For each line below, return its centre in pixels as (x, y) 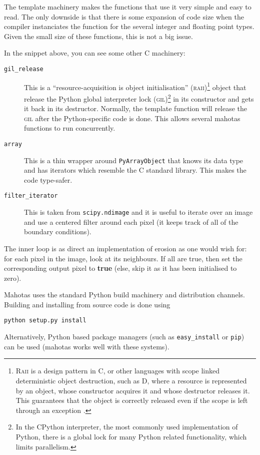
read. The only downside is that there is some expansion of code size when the (124, 16)
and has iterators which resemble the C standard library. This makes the (135, 170)
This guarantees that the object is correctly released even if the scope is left (132, 400)
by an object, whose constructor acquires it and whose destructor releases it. (133, 390)
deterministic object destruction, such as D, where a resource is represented (131, 380)
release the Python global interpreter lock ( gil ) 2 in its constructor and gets (139, 98)
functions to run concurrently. (70, 128)
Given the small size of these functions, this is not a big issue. (98, 36)
